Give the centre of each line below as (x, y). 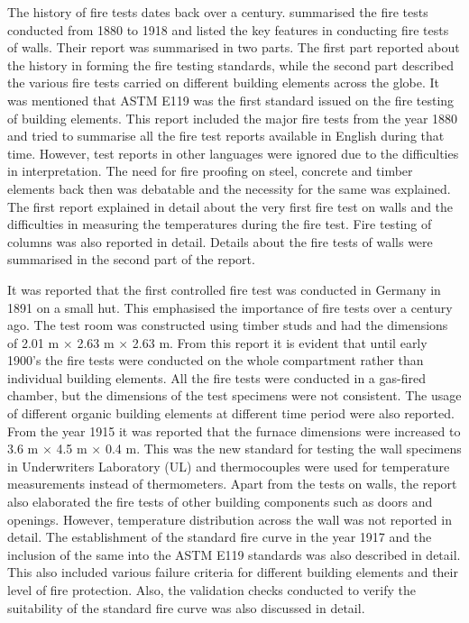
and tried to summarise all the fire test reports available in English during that (226, 136)
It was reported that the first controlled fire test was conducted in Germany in (224, 289)
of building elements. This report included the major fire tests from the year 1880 (233, 118)
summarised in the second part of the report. (131, 259)
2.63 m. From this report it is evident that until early (280, 342)
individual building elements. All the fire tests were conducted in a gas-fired (216, 377)
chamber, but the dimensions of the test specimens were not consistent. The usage (234, 395)
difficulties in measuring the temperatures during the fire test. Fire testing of (220, 224)
